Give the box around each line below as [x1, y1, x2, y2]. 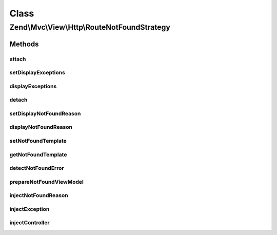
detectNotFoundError [9, 165, 64, 172]
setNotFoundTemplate [9, 137, 67, 144]
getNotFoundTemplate [9, 151, 67, 158]
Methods [9, 40, 39, 48]
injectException [9, 205, 50, 212]
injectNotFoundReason [9, 192, 69, 199]
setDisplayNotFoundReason [9, 110, 81, 117]
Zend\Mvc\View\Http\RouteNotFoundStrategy [9, 23, 170, 32]
